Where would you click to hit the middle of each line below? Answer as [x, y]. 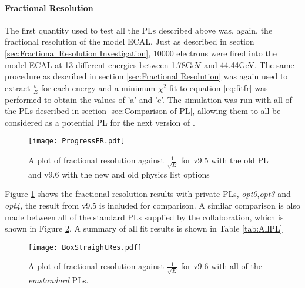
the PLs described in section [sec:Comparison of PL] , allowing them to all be [143, 111]
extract [18, 87]
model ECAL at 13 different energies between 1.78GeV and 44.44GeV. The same [150, 64]
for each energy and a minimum [98, 87]
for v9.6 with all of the [221, 266]
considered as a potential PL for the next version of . [100, 122]
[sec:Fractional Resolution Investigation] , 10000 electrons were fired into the [141, 53]
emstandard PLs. [58, 280]
